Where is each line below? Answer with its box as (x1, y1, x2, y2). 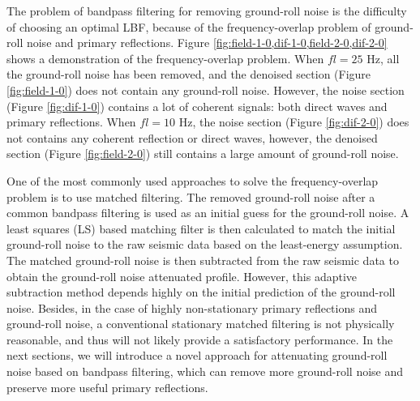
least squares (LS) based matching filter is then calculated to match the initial (6, 220, 396, 237)
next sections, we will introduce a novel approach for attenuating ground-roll (6, 347, 388, 364)
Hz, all (366, 49, 400, 66)
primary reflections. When (6, 113, 136, 130)
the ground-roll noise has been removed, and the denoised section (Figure (6, 66, 371, 83)
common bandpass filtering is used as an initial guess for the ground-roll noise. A (6, 204, 409, 221)
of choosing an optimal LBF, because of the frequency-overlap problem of (6, 18, 371, 35)
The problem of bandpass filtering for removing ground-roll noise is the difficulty (6, 2, 407, 19)
